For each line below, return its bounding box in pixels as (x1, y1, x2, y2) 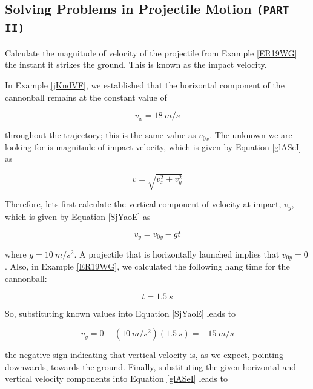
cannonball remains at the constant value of (5, 90, 167, 103)
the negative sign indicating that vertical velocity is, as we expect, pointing (5, 348, 283, 361)
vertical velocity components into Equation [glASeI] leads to (5, 372, 228, 385)
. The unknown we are (209, 128, 292, 141)
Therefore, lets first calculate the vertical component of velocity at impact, (5, 198, 282, 210)
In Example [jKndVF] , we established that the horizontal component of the (5, 78, 285, 91)
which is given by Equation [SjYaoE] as (5, 210, 151, 222)
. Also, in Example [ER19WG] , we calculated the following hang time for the (5, 260, 290, 273)
